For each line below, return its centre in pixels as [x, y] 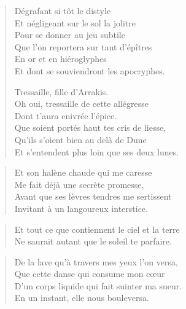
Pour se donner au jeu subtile [70, 35]
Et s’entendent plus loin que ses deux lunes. [97, 151]
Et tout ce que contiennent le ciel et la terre [97, 229]
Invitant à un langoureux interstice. [81, 208]
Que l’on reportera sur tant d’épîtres [83, 46]
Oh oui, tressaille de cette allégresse [81, 104]
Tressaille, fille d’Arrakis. [61, 91]
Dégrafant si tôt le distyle [63, 10]
